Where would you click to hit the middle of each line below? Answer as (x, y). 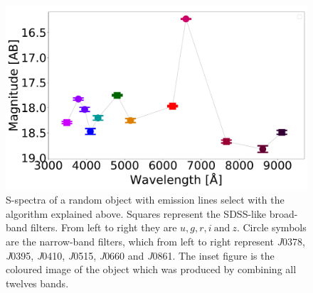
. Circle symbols (271, 227)
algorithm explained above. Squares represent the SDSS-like (136, 213)
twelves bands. (37, 283)
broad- (283, 213)
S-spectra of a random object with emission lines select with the (145, 200)
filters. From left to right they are (104, 227)
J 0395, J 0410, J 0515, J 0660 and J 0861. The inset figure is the (140, 255)
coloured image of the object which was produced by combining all (151, 269)
